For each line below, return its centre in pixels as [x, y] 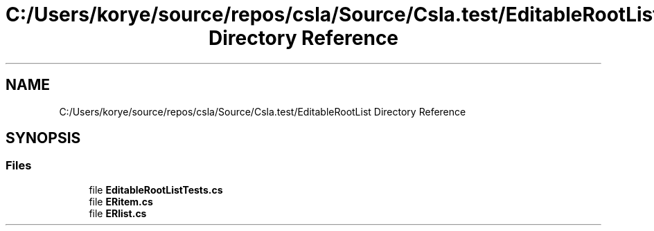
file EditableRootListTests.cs [156, 190]
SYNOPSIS [43, 138]
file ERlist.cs [118, 213]
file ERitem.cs [121, 201]
